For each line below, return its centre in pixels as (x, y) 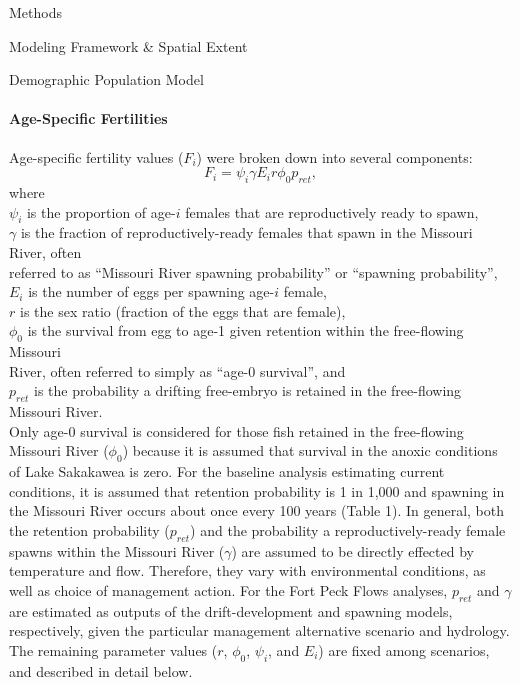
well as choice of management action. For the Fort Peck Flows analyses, (228, 589)
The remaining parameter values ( (113, 649)
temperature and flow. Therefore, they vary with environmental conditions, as (247, 570)
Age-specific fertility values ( (96, 156)
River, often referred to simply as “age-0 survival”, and (177, 370)
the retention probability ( (89, 529)
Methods (35, 12)
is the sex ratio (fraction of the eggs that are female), (182, 310)
